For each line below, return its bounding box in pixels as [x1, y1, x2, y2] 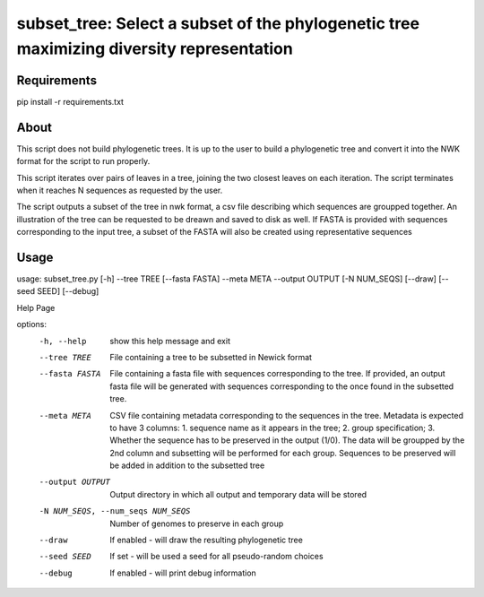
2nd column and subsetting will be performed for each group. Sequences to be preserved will [109, 447, 456, 458]
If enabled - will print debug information [109, 567, 257, 578]
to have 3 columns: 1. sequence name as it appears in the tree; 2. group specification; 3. [109, 422, 436, 433]
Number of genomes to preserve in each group [109, 518, 284, 529]
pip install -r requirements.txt [16, 96, 125, 107]
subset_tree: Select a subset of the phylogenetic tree [16, 13, 420, 33]
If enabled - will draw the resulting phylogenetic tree [109, 534, 304, 546]
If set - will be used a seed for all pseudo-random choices [109, 551, 324, 562]
